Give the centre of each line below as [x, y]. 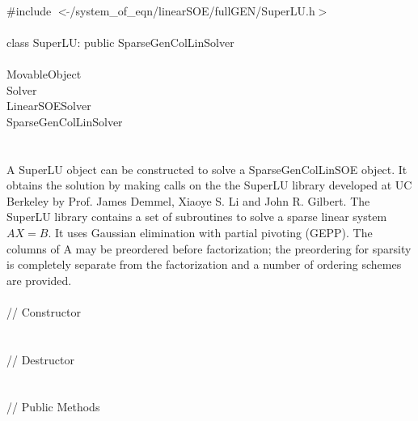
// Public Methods [53, 407]
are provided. [39, 280]
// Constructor [44, 311]
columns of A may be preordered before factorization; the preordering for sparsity [209, 248]
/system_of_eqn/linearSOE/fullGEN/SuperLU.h [192, 10]
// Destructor [40, 359]
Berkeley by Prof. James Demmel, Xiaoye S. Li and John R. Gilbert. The [188, 200]
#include [29, 10]
